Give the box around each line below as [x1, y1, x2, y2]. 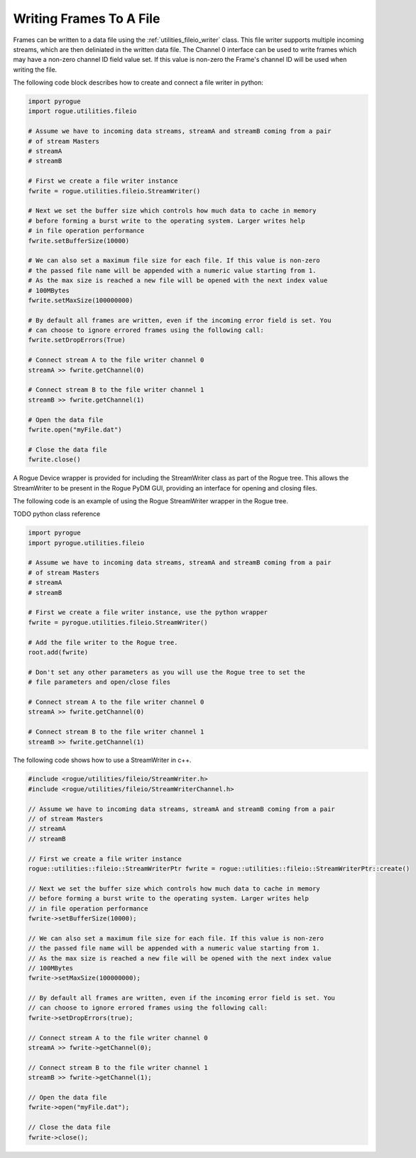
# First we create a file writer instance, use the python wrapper [28, 609, 268, 616]
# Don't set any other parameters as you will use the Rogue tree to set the [28, 668, 305, 676]
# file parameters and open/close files [28, 678, 170, 686]
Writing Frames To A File [13, 11, 160, 26]
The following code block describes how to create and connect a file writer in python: [13, 78, 264, 87]
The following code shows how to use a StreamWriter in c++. [13, 756, 192, 764]
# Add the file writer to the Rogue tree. [28, 638, 178, 646]
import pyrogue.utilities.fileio [28, 539, 145, 547]
